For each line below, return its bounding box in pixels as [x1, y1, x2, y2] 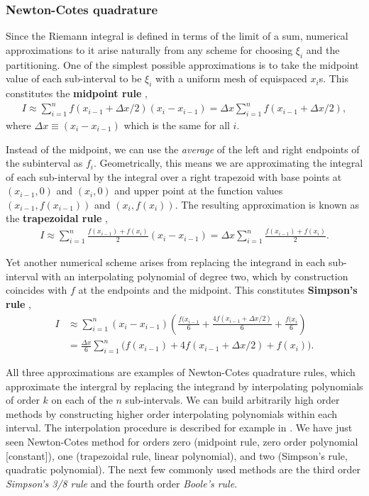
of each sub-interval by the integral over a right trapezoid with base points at [6, 169, 342, 184]
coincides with [6, 282, 67, 297]
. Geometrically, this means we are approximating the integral [94, 155, 363, 170]
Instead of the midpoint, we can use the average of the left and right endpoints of [6, 141, 360, 156]
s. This [319, 71, 349, 86]
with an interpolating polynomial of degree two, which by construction [41, 268, 348, 283]
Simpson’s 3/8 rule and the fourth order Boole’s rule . [6, 475, 238, 490]
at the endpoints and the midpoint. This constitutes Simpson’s [78, 282, 358, 297]
